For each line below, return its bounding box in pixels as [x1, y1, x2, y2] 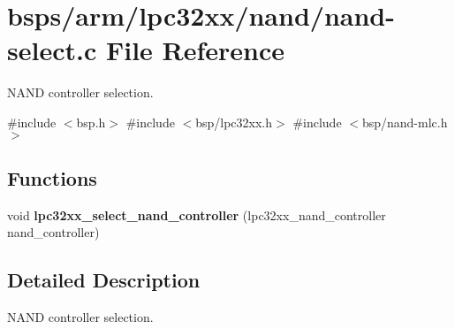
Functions [7, 164, 97, 191]
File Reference [105, 32, 285, 68]
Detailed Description [7, 266, 201, 294]
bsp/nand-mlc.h [361, 112, 448, 131]
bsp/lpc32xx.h [195, 112, 273, 131]
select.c [7, 32, 97, 68]
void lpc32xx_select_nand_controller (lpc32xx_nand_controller [7, 205, 386, 224]
